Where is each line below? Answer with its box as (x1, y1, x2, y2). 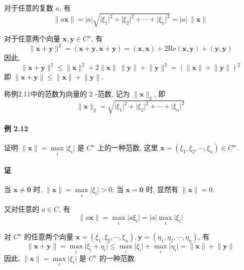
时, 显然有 (146, 184, 179, 195)
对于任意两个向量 (4, 33, 60, 44)
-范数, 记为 (95, 88, 130, 99)
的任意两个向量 (24, 231, 74, 242)
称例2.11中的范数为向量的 (4, 88, 87, 99)
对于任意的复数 (4, 3, 53, 13)
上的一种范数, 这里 (97, 142, 158, 153)
